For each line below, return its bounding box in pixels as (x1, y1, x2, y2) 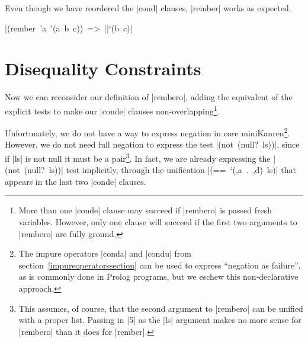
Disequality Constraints (5, 56, 201, 81)
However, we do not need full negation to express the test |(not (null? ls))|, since (5, 138, 300, 151)
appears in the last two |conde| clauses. (5, 175, 146, 187)
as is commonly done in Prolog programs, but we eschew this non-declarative (18, 270, 299, 283)
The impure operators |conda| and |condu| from (18, 247, 191, 260)
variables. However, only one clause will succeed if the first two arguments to (18, 216, 297, 228)
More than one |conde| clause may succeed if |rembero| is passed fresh (18, 204, 272, 216)
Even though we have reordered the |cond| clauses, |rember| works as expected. (5, 2, 291, 14)
